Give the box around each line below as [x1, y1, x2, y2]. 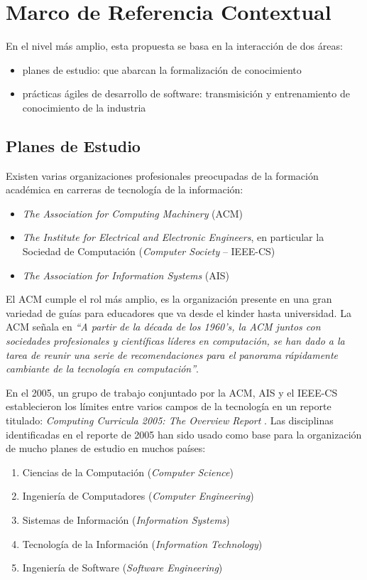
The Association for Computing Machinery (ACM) [22, 205, 243, 220]
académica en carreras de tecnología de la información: [6, 182, 243, 197]
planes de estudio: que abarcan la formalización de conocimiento [22, 62, 302, 77]
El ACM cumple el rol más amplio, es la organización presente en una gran [6, 291, 332, 306]
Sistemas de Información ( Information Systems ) [22, 512, 230, 527]
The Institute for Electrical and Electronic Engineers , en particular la [22, 230, 324, 245]
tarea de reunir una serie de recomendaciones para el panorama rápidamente [6, 347, 339, 362]
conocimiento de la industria [22, 100, 146, 114]
